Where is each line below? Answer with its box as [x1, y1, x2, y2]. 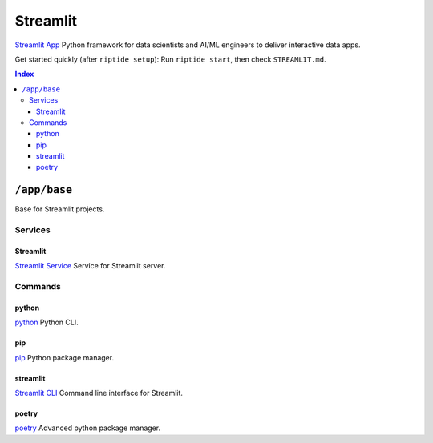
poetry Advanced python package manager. [14, 423, 160, 433]
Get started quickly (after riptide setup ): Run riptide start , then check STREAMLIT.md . [14, 54, 326, 64]
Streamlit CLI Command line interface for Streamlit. [14, 389, 184, 398]
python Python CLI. [14, 317, 79, 328]
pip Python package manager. [14, 352, 115, 362]
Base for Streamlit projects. [14, 204, 105, 214]
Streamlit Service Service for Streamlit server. [14, 261, 166, 271]
